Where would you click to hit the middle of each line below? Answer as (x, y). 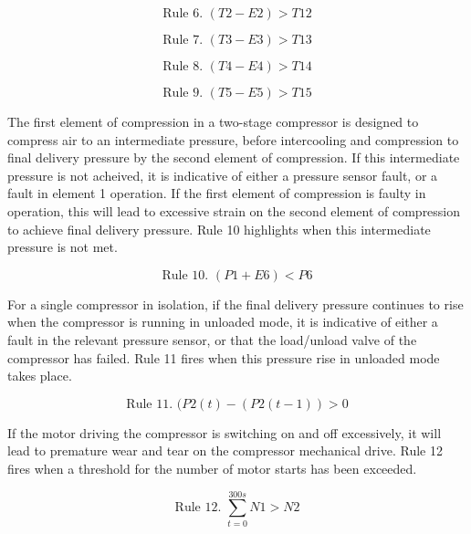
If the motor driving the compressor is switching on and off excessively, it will (225, 432)
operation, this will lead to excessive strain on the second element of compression (234, 210)
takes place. (40, 376)
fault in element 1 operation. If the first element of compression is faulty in (217, 193)
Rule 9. (183, 93)
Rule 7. (183, 40)
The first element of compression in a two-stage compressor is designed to (213, 121)
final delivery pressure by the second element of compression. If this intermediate (234, 157)
